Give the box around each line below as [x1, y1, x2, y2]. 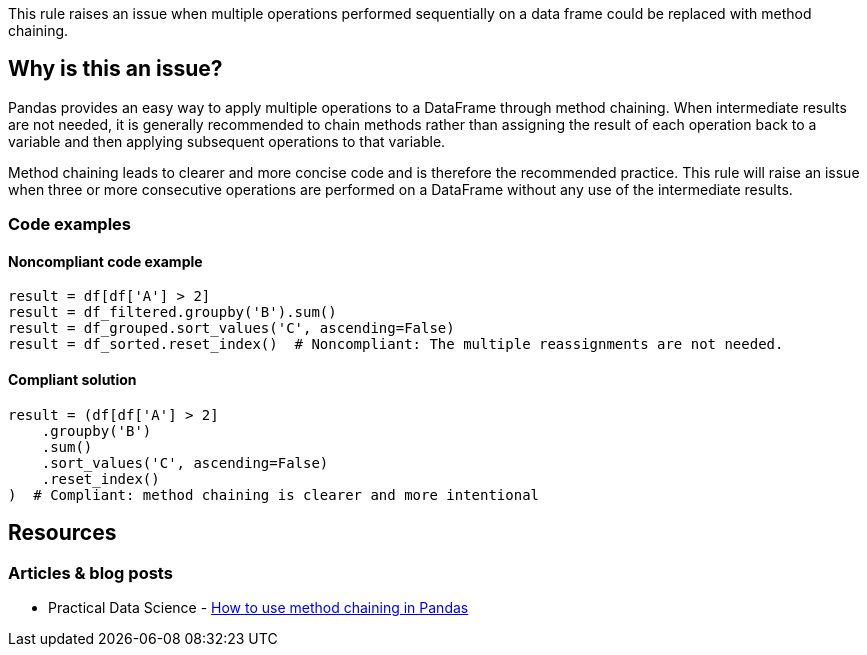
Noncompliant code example [8, 252, 203, 270]
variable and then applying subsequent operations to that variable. [8, 132, 446, 150]
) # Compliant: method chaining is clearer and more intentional [8, 486, 540, 503]
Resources [8, 520, 117, 546]
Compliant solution [8, 371, 137, 389]
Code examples [8, 214, 132, 235]
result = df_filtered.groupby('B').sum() [8, 304, 337, 321]
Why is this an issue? [8, 56, 223, 82]
